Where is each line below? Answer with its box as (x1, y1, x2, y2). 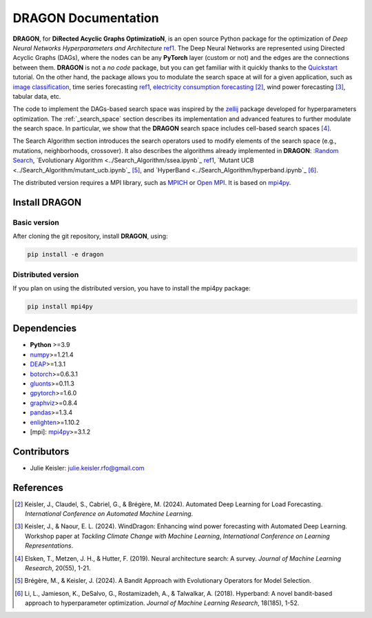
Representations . (25, 541, 74, 550)
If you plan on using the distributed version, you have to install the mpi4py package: (12, 283, 251, 292)
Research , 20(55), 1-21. (25, 564, 91, 572)
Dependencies (12, 323, 77, 335)
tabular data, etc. (12, 92, 61, 100)
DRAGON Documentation (12, 10, 159, 26)
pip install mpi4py (27, 302, 93, 310)
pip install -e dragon (27, 250, 104, 259)
